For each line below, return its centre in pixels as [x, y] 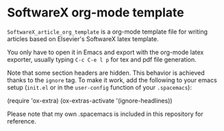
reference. [22, 121]
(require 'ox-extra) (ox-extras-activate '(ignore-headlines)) [90, 100]
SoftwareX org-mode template [96, 13]
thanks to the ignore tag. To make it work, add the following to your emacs [112, 80]
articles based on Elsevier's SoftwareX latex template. [83, 38]
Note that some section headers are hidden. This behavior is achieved [106, 73]
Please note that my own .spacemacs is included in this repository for [105, 114]
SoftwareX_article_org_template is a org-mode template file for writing [107, 32]
